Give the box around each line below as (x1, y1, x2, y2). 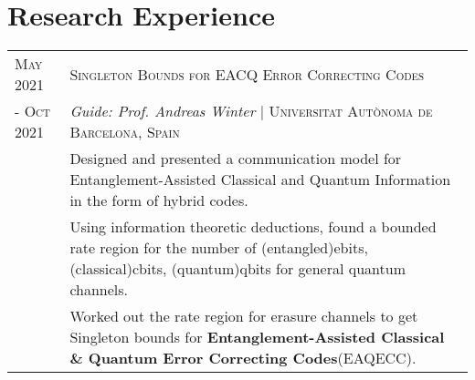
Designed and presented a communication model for (69, 148, 402, 169)
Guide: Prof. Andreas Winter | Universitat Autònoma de (69, 100, 433, 122)
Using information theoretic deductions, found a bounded (69, 216, 437, 238)
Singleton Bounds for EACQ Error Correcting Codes (69, 63, 425, 85)
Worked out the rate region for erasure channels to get (69, 305, 418, 327)
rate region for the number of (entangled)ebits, (69, 237, 368, 259)
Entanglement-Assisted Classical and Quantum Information (69, 169, 451, 190)
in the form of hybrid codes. (69, 190, 248, 211)
